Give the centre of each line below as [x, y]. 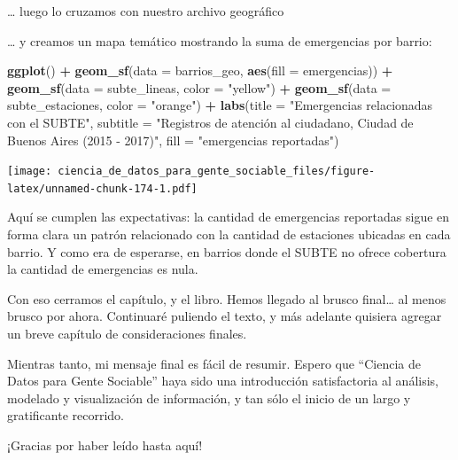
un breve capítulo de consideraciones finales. [127, 334]
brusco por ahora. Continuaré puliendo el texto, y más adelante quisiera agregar [225, 316]
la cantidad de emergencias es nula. [103, 269]
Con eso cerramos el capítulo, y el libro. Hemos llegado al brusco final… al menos [227, 298]
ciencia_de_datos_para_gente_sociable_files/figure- [217, 172]
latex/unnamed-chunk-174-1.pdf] [102, 188]
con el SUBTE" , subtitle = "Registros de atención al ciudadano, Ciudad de [210, 122]
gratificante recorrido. [66, 415]
